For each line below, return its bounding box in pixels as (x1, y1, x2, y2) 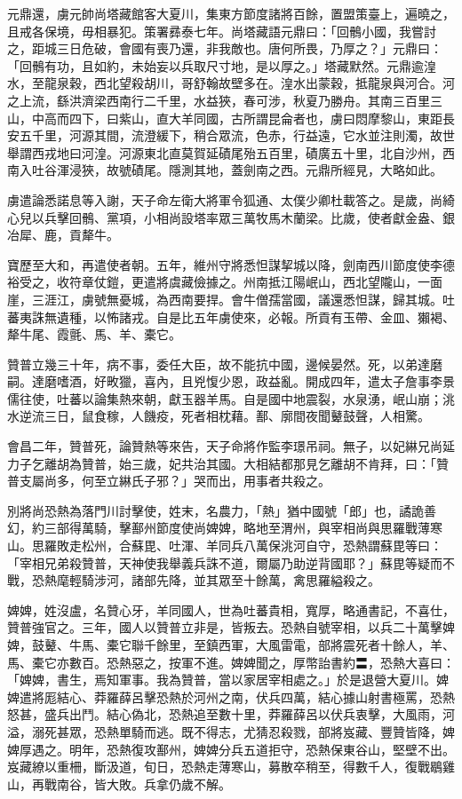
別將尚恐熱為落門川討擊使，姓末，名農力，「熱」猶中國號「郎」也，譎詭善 (7, 501, 436, 519)
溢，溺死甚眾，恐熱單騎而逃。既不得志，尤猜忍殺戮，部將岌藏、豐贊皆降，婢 (7, 722, 455, 740)
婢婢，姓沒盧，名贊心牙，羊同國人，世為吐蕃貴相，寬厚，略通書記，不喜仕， (7, 600, 455, 619)
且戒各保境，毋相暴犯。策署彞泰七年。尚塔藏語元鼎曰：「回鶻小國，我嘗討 (7, 21, 436, 40)
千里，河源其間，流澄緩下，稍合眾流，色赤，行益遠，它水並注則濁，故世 (31, 126, 455, 145)
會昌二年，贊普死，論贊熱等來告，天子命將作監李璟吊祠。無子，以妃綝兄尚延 (7, 437, 455, 455)
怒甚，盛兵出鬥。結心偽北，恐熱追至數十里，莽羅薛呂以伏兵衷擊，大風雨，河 (7, 705, 455, 724)
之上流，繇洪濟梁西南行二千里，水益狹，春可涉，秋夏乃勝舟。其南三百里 (7, 91, 430, 109)
